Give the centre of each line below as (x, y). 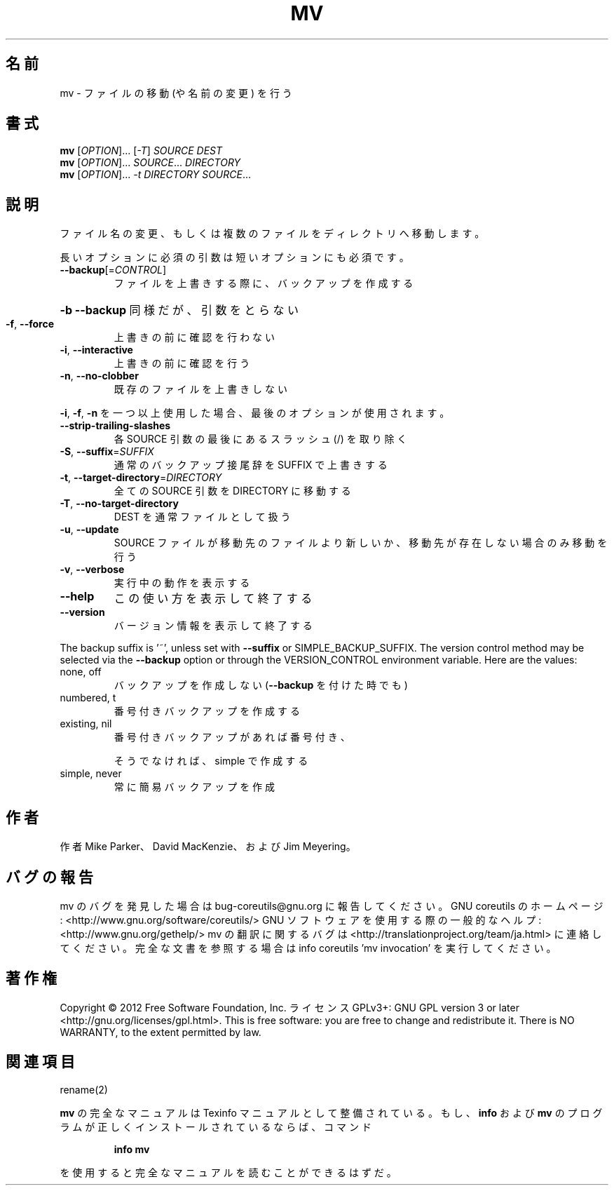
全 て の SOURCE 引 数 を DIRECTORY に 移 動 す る (232, 491)
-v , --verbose (92, 570)
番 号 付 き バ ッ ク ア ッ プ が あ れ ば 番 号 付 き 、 (232, 737)
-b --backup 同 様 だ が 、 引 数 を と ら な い (179, 310)
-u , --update (89, 530)
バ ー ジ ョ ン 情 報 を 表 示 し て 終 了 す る (213, 626)
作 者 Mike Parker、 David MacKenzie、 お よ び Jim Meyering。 (208, 847)
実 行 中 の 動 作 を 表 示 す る (182, 583)
